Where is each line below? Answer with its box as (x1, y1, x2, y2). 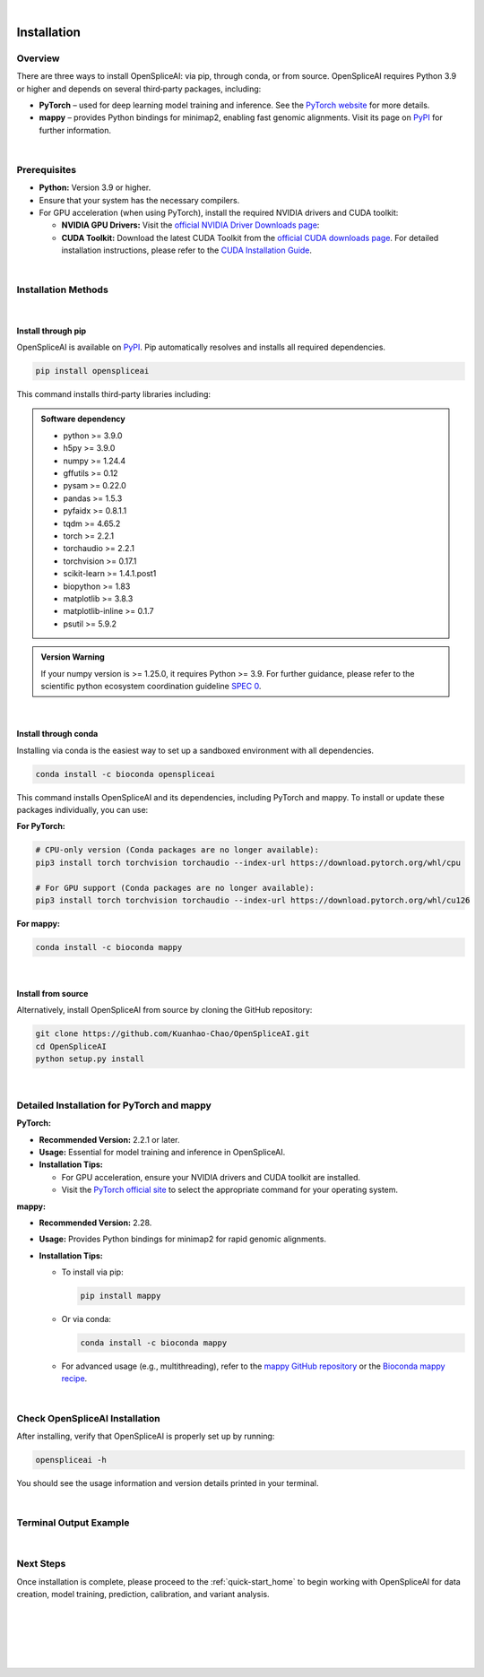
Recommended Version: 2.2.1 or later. (39, 1134, 180, 1145)
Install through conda (16, 729, 99, 739)
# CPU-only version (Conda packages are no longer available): (35, 845, 320, 855)
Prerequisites (16, 163, 76, 176)
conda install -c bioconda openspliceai (35, 769, 215, 779)
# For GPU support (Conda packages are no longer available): (35, 883, 315, 893)
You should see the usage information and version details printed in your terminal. (16, 1477, 319, 1488)
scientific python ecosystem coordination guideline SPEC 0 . (40, 680, 262, 691)
